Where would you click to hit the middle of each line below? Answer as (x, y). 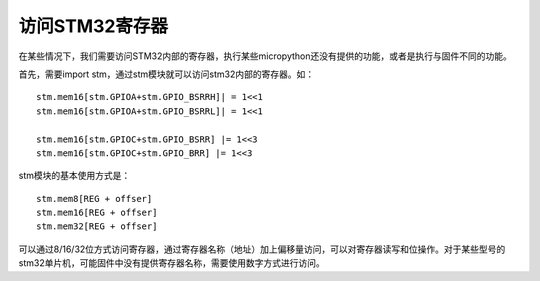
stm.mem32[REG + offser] (97, 226)
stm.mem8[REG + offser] (94, 198)
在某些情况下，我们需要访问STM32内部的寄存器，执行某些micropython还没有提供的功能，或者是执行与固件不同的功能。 (265, 56)
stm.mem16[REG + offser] (97, 213)
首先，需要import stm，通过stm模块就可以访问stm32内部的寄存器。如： (166, 74)
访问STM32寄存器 (93, 26)
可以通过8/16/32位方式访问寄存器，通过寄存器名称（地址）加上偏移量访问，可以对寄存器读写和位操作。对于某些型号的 (262, 249)
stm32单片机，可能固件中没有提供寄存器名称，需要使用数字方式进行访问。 (171, 263)
